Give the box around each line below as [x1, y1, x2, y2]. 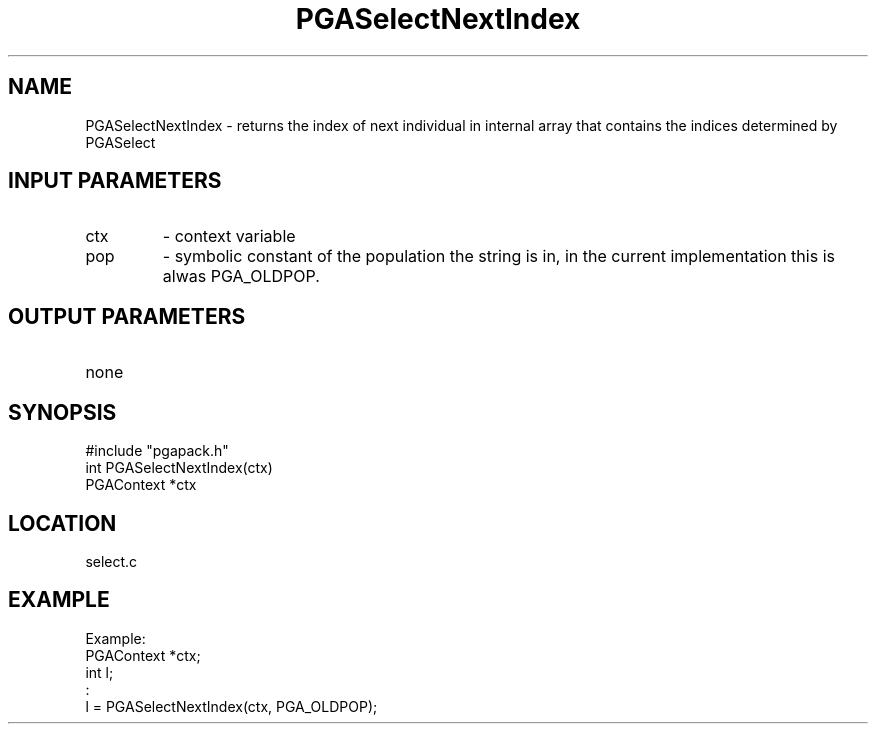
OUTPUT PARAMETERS [8, 303, 246, 329]
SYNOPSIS [8, 399, 117, 425]
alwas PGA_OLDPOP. [162, 266, 320, 287]
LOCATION [8, 510, 117, 536]
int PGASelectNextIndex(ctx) [85, 459, 273, 477]
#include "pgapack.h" [85, 442, 229, 460]
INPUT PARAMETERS [8, 168, 222, 194]
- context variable [162, 226, 296, 247]
